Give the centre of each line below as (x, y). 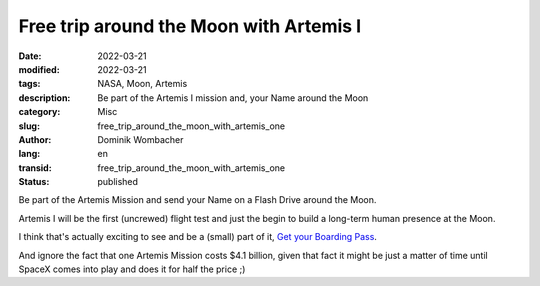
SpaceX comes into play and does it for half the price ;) (132, 269)
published (118, 182)
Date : (30, 56)
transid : (35, 167)
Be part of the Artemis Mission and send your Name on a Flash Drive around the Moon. (197, 200)
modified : (39, 69)
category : (39, 112)
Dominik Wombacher (140, 139)
